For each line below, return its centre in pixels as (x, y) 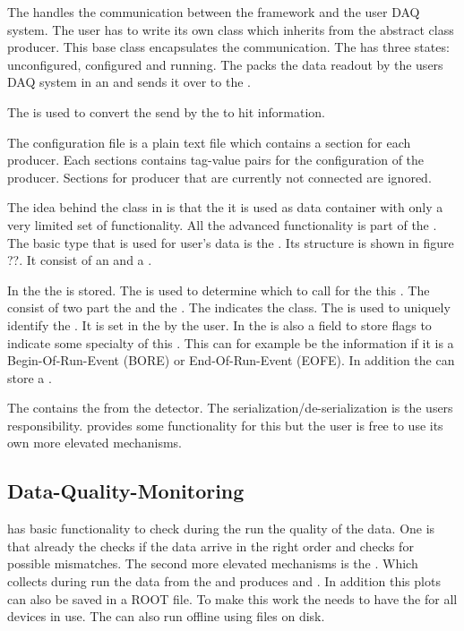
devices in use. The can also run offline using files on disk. (166, 616)
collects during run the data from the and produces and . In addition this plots (224, 581)
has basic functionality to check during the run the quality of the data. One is (221, 529)
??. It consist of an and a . (80, 260)
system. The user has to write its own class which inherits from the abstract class (231, 29)
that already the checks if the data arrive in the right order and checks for (211, 546)
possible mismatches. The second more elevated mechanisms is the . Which (213, 563)
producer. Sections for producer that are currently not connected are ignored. (219, 177)
